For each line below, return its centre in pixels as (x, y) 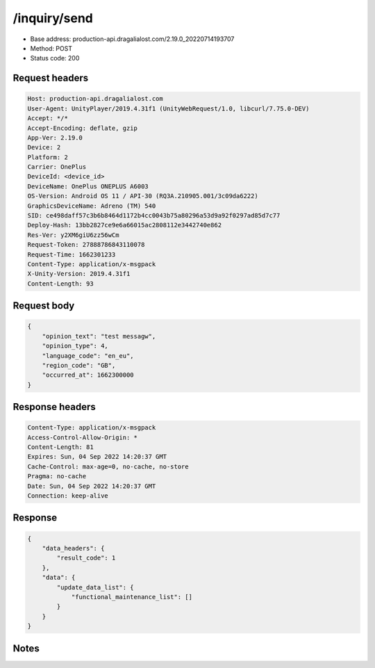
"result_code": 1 (86, 558)
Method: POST (51, 48)
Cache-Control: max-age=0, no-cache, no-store (108, 466)
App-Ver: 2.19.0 (55, 138)
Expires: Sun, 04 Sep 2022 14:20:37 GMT (97, 457)
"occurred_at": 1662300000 (88, 375)
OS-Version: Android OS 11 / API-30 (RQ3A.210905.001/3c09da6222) (143, 196)
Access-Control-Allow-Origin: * (83, 437)
